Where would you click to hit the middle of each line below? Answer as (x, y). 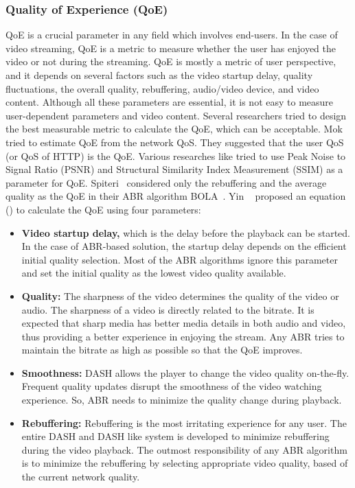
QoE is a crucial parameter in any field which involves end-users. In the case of (172, 35)
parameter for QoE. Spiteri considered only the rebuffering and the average (166, 182)
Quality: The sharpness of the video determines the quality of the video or (180, 295)
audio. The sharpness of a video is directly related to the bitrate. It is (168, 309)
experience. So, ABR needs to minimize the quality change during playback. (182, 400)
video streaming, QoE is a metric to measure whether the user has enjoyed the (171, 48)
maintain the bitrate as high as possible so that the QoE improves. (162, 350)
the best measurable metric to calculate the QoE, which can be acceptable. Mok (174, 129)
